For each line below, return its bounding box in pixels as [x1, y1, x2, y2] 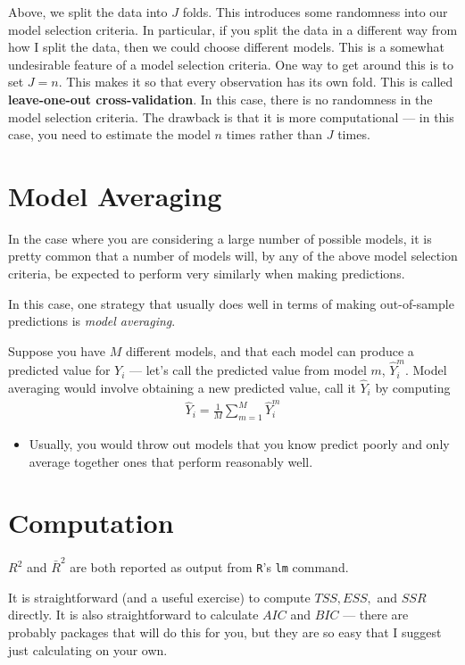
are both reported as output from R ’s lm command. [70, 558, 349, 577]
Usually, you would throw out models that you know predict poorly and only [29, 435, 450, 453]
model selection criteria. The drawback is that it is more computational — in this [8, 107, 454, 126]
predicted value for [8, 361, 111, 379]
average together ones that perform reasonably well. [29, 452, 313, 470]
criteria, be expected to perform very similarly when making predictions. [8, 264, 405, 283]
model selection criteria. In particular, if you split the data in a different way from [8, 20, 458, 38]
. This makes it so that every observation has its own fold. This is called [58, 72, 453, 91]
